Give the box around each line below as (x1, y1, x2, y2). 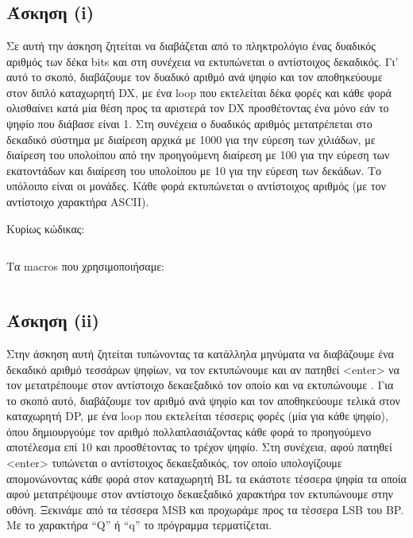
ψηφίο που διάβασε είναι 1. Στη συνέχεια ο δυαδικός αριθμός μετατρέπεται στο (6, 115, 372, 131)
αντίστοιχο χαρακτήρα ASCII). (6, 193, 149, 209)
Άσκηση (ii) (6, 308, 99, 333)
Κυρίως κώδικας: (6, 220, 85, 236)
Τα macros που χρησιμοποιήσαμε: (6, 258, 164, 275)
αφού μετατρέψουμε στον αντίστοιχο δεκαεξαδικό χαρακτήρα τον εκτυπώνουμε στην (6, 485, 393, 502)
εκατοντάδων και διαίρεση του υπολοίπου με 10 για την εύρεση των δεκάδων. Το (6, 162, 382, 178)
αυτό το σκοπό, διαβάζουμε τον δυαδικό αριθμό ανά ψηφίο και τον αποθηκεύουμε (6, 68, 383, 85)
